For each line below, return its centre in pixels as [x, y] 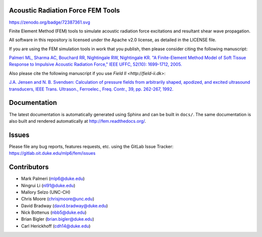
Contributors [29, 167]
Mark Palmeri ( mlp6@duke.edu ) [53, 178]
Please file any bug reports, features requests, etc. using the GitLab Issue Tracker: [91, 146]
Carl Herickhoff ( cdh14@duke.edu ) [56, 226]
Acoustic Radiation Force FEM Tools [64, 10]
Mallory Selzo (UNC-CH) [46, 192]
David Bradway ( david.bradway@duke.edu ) [65, 206]
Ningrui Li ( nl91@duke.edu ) [48, 185]
